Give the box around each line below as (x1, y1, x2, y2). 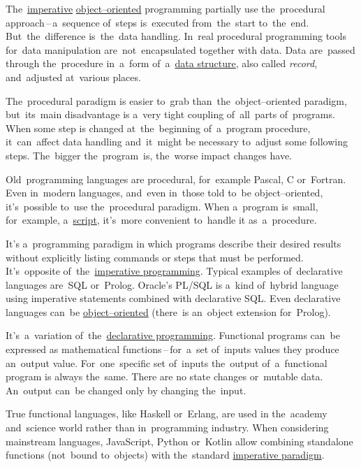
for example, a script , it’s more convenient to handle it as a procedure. (6, 213, 317, 227)
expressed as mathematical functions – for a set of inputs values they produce (6, 342, 339, 357)
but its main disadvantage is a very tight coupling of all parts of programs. (6, 107, 335, 122)
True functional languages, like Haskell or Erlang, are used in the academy (6, 406, 327, 421)
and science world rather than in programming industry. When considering (6, 420, 329, 435)
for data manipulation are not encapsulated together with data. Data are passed (6, 42, 355, 57)
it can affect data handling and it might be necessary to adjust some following (6, 134, 348, 149)
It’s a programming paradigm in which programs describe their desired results (6, 236, 341, 250)
